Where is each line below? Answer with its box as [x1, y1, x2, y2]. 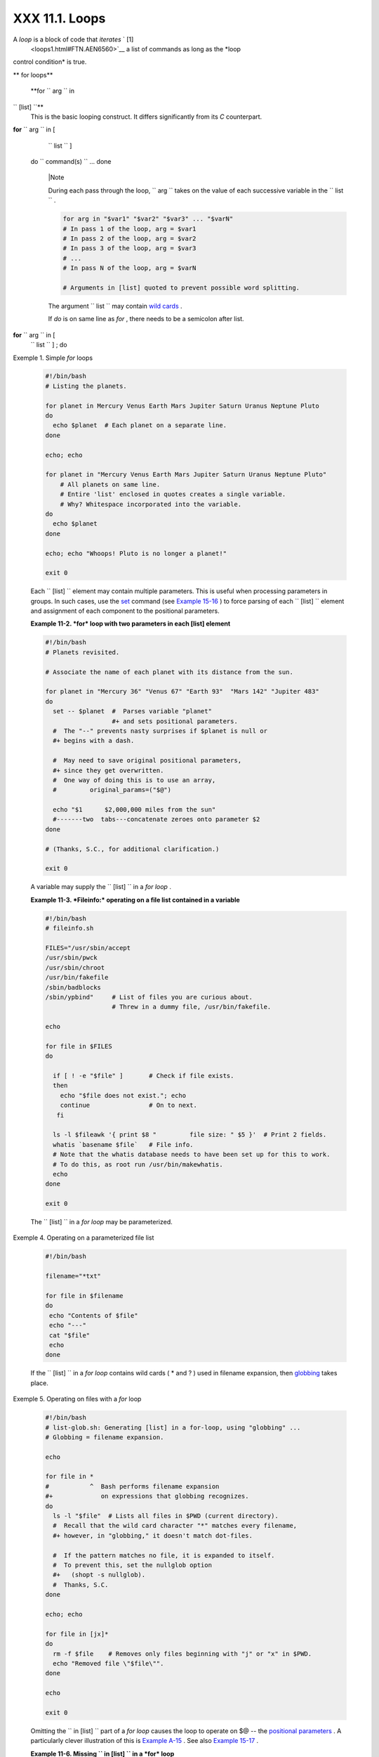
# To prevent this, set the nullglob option [53, 1561, 212, 1569]
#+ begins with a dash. [53, 737, 135, 745]
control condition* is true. [13, 58, 87, 66]
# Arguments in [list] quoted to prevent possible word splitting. [62, 283, 300, 292]
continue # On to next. [60, 1101, 198, 1110]
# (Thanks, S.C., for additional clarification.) [45, 845, 220, 853]
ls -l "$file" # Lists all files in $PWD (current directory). [53, 1512, 279, 1520]
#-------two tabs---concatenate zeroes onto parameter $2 [53, 815, 260, 824]
